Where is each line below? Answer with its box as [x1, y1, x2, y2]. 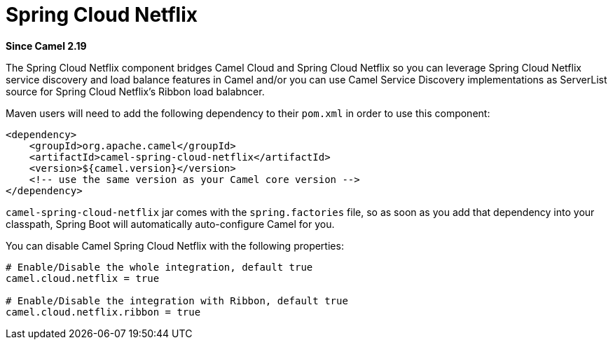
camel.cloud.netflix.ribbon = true [6, 306, 201, 318]
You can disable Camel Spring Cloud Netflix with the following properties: [6, 239, 344, 252]
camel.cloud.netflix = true [6, 272, 160, 284]
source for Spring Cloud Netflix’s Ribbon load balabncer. [6, 85, 265, 97]
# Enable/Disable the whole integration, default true [6, 261, 313, 273]
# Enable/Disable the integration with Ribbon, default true [6, 295, 348, 306]
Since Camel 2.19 [6, 39, 87, 52]
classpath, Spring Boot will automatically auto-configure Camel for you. [6, 217, 335, 230]
